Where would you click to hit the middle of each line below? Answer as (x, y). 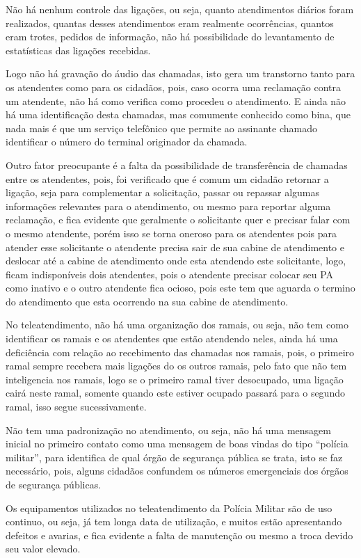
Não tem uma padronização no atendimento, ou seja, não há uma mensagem (168, 430)
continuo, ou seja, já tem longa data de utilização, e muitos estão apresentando (174, 521)
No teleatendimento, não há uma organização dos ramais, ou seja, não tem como (177, 325)
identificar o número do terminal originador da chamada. (127, 142)
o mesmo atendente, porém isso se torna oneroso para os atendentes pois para (171, 233)
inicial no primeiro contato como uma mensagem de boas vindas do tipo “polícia (177, 444)
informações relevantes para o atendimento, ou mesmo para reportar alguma (168, 206)
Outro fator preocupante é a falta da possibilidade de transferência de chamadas (177, 165)
